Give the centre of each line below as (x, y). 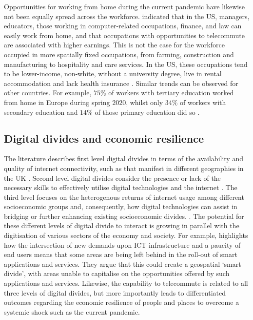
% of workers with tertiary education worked (167, 93)
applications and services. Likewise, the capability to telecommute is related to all (126, 283)
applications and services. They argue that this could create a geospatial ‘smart (123, 264)
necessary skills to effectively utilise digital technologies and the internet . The (121, 187)
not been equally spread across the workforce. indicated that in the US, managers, (127, 16)
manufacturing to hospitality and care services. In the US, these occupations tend (126, 64)
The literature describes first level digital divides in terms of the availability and (124, 159)
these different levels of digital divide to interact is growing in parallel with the (122, 225)
